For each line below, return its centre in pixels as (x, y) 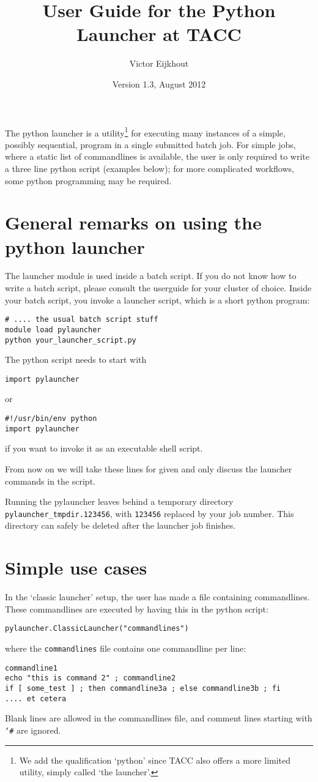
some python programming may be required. (88, 180)
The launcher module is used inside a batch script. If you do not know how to (151, 276)
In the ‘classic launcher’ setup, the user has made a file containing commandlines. (157, 597)
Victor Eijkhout (159, 63)
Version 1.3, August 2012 (159, 84)
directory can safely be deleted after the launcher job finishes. (120, 525)
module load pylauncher (53, 330)
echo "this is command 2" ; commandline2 (91, 678)
